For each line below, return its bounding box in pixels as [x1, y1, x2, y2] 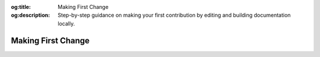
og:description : [11, 12, 50, 19]
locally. [57, 20, 75, 27]
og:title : [11, 4, 31, 10]
